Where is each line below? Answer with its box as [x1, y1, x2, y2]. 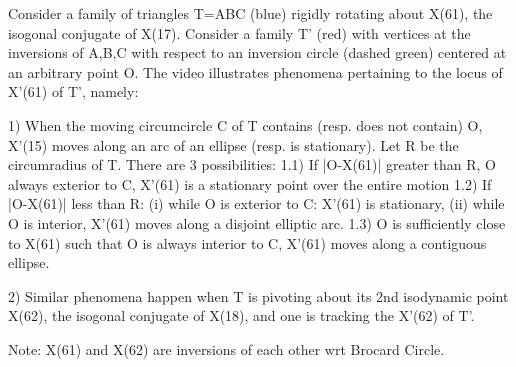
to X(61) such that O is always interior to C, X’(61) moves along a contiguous [8, 232, 487, 253]
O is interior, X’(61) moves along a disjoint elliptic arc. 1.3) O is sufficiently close [8, 212, 506, 233]
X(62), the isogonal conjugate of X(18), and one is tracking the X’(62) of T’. [8, 305, 475, 326]
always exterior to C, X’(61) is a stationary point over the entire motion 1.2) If [8, 173, 492, 194]
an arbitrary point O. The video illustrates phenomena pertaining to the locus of [8, 61, 503, 82]
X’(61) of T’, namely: [8, 81, 139, 102]
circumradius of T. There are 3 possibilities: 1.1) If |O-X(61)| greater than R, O [8, 154, 497, 175]
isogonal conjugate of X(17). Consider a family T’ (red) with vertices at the [8, 22, 471, 43]
